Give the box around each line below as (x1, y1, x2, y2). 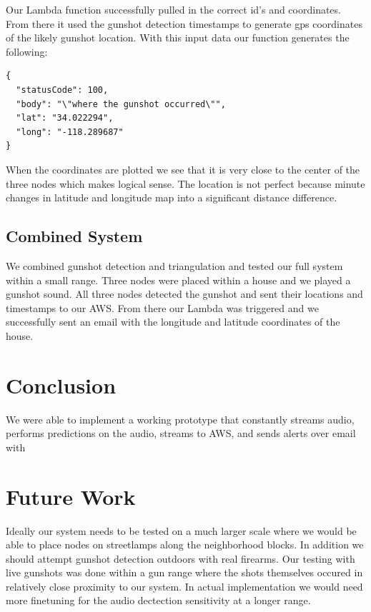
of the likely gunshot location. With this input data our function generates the (6, 30, 350, 45)
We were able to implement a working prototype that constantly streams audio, (6, 411, 355, 426)
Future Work (6, 481, 136, 511)
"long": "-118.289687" (16, 126, 124, 137)
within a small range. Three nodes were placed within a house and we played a (6, 272, 351, 287)
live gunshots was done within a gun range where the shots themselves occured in (6, 565, 363, 580)
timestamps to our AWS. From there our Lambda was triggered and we (6, 300, 319, 315)
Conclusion (6, 370, 117, 399)
